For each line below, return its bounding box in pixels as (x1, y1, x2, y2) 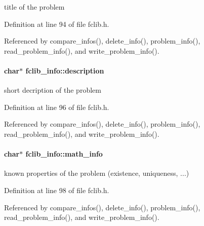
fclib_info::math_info (25, 148, 103, 159)
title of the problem (4, 2, 65, 12)
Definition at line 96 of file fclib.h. (4, 101, 109, 112)
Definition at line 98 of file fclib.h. (4, 184, 109, 195)
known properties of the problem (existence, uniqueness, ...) (4, 168, 189, 178)
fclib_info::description (25, 65, 104, 76)
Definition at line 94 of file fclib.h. (4, 18, 109, 29)
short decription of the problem (4, 85, 101, 95)
